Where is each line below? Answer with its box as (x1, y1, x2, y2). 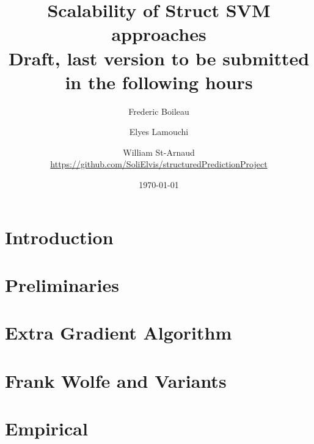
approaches (111, 21, 206, 46)
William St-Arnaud (123, 145, 195, 158)
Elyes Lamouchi (129, 125, 189, 138)
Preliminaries (5, 272, 119, 297)
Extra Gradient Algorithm (5, 320, 232, 345)
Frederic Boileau (128, 104, 189, 117)
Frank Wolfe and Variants (5, 368, 227, 393)
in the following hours (65, 69, 253, 94)
